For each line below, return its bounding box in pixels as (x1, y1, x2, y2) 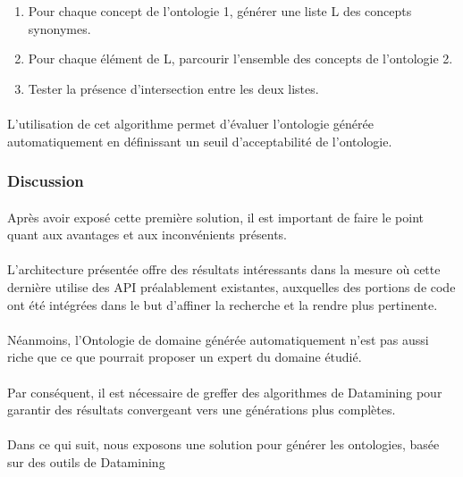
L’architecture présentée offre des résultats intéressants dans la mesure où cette (7, 260, 441, 279)
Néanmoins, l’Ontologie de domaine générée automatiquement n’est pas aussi (7, 330, 429, 348)
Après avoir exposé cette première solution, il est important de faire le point (7, 207, 425, 226)
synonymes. (28, 19, 91, 38)
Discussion (7, 170, 84, 192)
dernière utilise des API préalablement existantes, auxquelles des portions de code (7, 277, 456, 296)
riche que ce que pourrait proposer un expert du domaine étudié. (7, 347, 362, 366)
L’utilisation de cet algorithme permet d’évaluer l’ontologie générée (7, 113, 374, 132)
